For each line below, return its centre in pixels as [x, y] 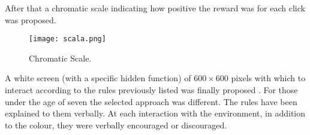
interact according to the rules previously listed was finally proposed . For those [151, 90]
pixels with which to [268, 78]
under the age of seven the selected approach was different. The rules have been [151, 101]
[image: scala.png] [67, 39]
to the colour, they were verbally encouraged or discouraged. [116, 125]
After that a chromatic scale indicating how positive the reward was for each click [155, 8]
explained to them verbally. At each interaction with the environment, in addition [155, 113]
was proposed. [31, 19]
